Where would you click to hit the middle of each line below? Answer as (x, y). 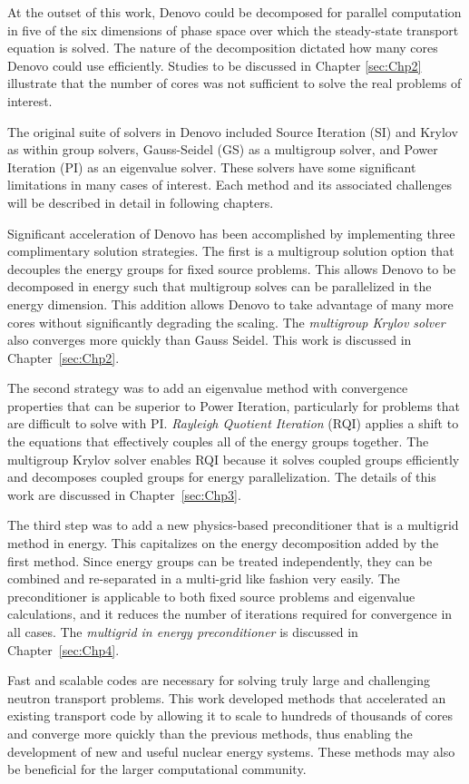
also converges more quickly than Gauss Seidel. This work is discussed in (210, 340)
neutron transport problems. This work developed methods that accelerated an (227, 697)
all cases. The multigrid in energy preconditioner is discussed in (183, 632)
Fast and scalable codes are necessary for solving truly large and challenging (219, 680)
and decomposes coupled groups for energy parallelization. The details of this (222, 477)
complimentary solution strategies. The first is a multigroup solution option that (231, 251)
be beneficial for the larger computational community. (157, 769)
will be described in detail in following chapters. (141, 202)
